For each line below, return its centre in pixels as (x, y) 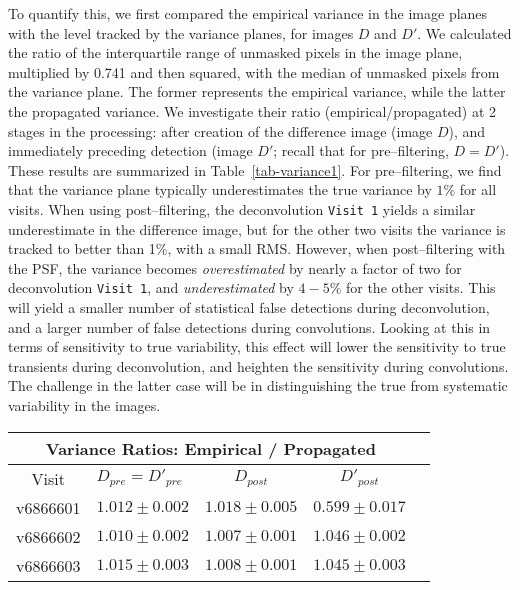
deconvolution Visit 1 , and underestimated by (151, 287)
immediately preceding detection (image (130, 150)
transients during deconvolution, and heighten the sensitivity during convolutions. (258, 365)
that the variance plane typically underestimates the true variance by (220, 189)
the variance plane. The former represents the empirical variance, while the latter (257, 91)
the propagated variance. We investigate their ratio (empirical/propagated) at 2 (252, 110)
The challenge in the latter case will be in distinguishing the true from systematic (258, 385)
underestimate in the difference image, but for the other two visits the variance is (257, 228)
